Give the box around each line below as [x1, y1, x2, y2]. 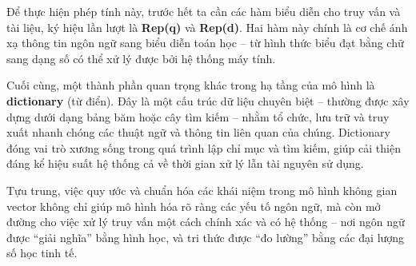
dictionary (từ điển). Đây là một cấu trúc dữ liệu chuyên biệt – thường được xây [6, 92, 410, 109]
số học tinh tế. [6, 244, 78, 261]
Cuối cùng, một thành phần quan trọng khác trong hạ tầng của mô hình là [6, 77, 375, 93]
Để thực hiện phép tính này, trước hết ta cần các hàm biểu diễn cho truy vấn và [6, 3, 401, 19]
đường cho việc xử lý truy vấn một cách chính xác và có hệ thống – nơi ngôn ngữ [6, 213, 405, 230]
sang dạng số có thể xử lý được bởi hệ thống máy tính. [6, 50, 276, 66]
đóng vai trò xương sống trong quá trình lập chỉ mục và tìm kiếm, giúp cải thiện [6, 139, 401, 156]
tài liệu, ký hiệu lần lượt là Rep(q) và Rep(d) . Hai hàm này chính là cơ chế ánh [6, 18, 408, 35]
